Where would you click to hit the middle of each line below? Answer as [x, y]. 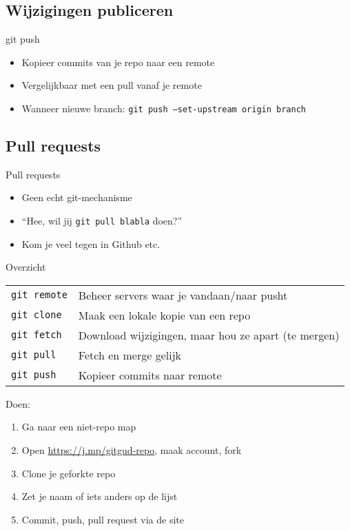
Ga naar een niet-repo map [79, 427]
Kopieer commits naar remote [150, 375]
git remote [39, 295]
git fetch [37, 335]
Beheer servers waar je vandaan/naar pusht [183, 295]
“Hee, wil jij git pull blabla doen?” [102, 221]
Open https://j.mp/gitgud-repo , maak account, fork [132, 450]
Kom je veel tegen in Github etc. [91, 243]
